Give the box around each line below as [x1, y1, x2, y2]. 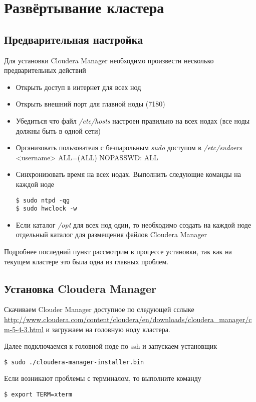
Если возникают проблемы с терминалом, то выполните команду [4, 373, 201, 383]
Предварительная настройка [4, 31, 143, 47]
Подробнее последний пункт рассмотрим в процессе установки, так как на [4, 246, 232, 257]
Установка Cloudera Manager [4, 280, 157, 296]
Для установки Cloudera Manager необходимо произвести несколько [4, 55, 214, 65]
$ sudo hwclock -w [16, 205, 77, 213]
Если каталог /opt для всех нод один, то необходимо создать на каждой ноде [16, 219, 251, 230]
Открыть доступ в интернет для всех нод [16, 81, 141, 92]
